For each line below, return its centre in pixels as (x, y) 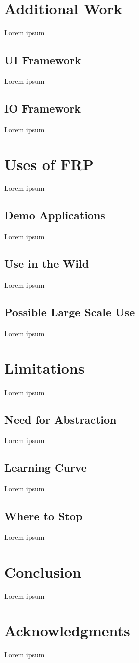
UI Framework (43, 60)
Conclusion (43, 571)
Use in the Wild (47, 264)
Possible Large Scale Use (70, 312)
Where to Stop (43, 516)
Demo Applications (55, 215)
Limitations (44, 368)
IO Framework (42, 108)
